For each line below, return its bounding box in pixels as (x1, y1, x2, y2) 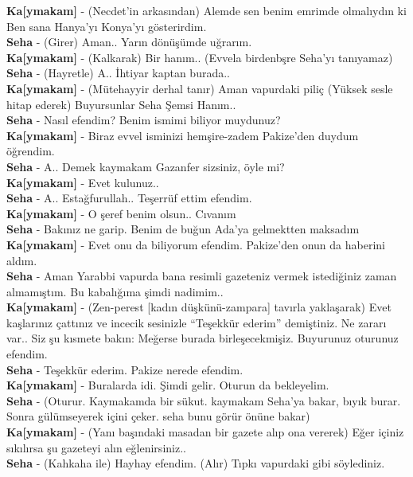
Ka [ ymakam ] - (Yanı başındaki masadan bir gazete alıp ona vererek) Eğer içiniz (6, 424, 404, 440)
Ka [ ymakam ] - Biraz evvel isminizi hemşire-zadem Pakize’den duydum (6, 127, 359, 143)
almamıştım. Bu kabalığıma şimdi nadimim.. (6, 283, 224, 299)
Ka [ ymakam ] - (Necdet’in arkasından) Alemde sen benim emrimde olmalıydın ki (6, 2, 407, 18)
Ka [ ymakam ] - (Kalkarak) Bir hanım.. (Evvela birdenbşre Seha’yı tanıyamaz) (6, 49, 393, 65)
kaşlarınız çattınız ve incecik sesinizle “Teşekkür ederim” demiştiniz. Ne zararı (6, 314, 387, 330)
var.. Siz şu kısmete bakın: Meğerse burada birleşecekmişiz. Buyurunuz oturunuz (6, 330, 399, 346)
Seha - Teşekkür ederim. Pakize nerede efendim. (6, 361, 244, 377)
